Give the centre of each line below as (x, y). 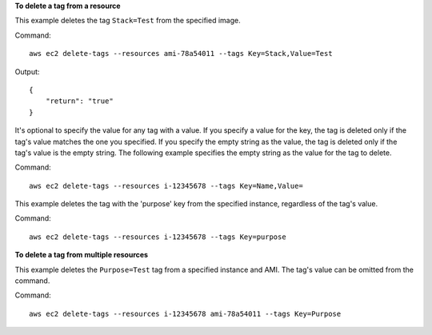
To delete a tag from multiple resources (81, 255)
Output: (27, 71)
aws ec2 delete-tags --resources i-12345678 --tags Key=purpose (158, 237)
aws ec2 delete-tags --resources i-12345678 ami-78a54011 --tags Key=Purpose (185, 313)
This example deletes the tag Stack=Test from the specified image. (128, 21)
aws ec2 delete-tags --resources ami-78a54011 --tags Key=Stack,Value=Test (181, 54)
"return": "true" (79, 101)
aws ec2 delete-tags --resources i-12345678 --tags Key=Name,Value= (166, 185)
